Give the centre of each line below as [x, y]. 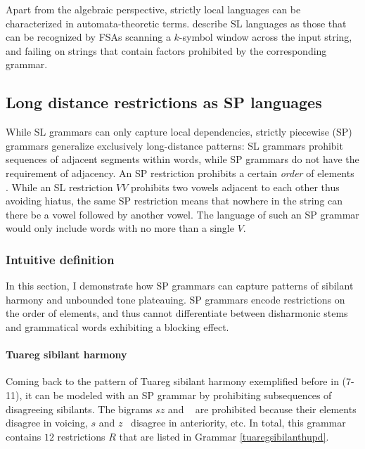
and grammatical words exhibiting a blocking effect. [117, 326]
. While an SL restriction [59, 187]
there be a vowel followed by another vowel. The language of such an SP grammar [182, 214]
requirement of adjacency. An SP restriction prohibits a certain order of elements [180, 173]
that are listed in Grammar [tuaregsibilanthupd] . [224, 436]
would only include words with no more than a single [120, 228]
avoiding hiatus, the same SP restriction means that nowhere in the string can [174, 201]
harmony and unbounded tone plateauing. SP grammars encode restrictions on [175, 299]
